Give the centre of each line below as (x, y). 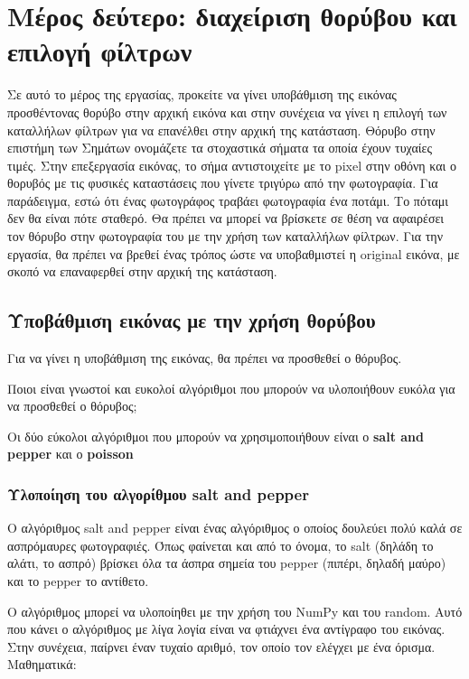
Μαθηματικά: (42, 664)
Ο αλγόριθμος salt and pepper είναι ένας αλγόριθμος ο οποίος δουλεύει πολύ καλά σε (235, 528)
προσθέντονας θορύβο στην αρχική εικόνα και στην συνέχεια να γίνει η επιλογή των (227, 112)
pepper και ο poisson (70, 454)
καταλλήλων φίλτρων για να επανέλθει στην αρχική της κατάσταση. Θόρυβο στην (221, 130)
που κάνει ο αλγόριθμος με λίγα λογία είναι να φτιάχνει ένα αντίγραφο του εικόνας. (226, 629)
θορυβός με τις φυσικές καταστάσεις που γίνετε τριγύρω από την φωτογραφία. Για (223, 183)
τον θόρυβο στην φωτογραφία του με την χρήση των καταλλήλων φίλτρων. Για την (225, 236)
